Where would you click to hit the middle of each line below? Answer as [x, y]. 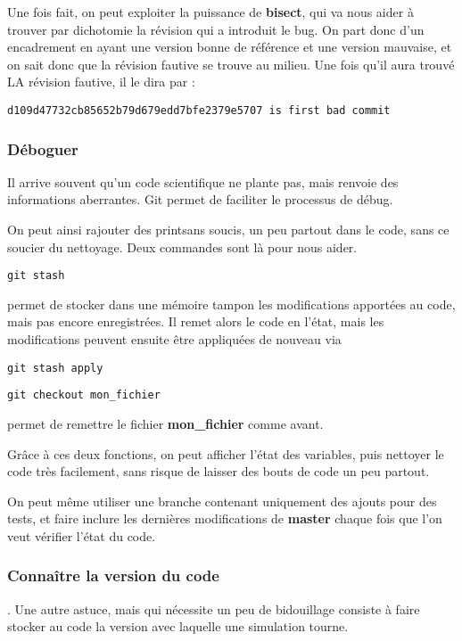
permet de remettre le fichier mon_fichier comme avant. [165, 423]
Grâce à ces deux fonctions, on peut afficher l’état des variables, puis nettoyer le [226, 453]
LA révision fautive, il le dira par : [101, 82]
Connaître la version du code [113, 575]
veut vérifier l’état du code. [82, 535]
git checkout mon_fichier [84, 395]
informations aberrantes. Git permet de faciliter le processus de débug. [200, 199]
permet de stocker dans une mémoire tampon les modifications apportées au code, [231, 304]
